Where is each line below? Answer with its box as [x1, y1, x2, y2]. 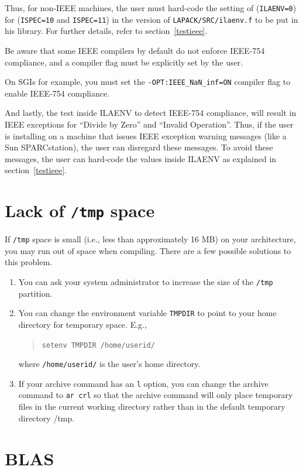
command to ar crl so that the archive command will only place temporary [18, 389, 293, 401]
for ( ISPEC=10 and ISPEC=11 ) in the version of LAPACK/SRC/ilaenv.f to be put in [5, 13, 298, 25]
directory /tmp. [18, 411, 75, 424]
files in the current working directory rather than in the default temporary [18, 400, 285, 413]
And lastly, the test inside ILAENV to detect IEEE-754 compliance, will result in [5, 107, 297, 119]
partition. [18, 287, 53, 299]
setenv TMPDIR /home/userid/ [42, 341, 155, 349]
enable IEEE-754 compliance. [5, 87, 110, 99]
